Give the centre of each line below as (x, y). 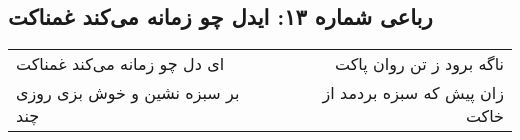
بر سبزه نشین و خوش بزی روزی (128, 93)
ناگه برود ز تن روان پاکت (419, 64)
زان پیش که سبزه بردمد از (413, 93)
